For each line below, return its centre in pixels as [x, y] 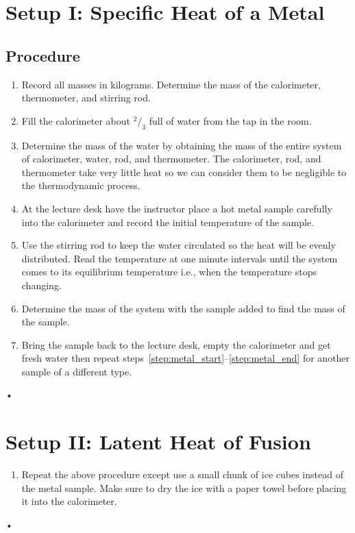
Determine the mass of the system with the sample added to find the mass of [183, 308]
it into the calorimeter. [69, 501]
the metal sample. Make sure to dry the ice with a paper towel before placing [184, 487]
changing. [41, 285]
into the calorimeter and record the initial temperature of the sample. [168, 222]
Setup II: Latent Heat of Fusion [158, 442]
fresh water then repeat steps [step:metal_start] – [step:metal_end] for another [186, 358]
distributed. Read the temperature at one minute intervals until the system [180, 258]
